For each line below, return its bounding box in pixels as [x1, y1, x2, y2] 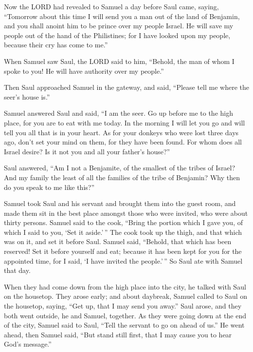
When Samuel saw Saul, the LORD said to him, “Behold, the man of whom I [4, 56, 235, 66]
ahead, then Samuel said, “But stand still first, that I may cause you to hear [4, 329, 232, 339]
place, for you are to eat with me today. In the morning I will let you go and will [4, 117, 245, 127]
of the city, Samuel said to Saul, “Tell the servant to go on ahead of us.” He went [4, 320, 245, 330]
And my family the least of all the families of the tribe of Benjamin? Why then [4, 172, 240, 182]
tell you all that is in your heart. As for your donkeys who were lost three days [4, 127, 239, 137]
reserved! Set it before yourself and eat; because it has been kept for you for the [4, 246, 242, 256]
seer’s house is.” [4, 91, 50, 102]
